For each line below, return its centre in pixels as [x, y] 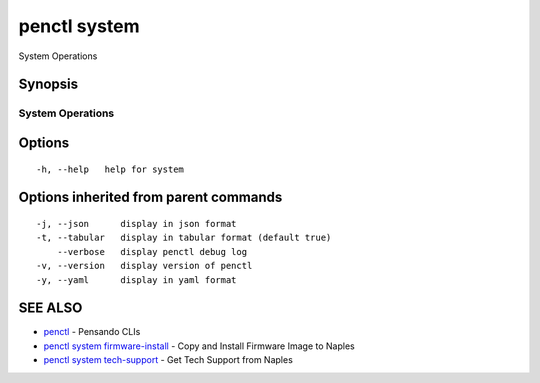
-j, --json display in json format [136, 223]
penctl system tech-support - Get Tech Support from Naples [168, 360]
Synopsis [48, 84]
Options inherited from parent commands [150, 197]
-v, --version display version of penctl [144, 266]
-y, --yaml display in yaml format [136, 279]
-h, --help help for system [110, 169]
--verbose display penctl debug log [152, 251]
